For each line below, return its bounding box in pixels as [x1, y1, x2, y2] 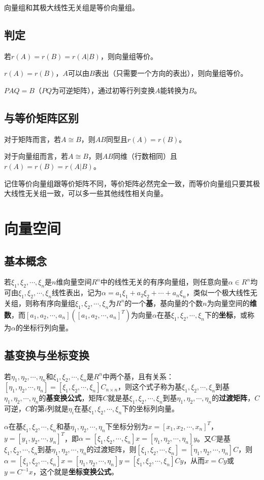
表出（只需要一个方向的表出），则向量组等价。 [94, 68, 248, 78]
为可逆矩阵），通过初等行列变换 [51, 84, 155, 95]
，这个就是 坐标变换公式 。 [32, 466, 118, 477]
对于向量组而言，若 [4, 151, 68, 161]
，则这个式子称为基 [118, 381, 182, 392]
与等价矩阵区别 [4, 109, 79, 125]
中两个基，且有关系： [102, 371, 174, 381]
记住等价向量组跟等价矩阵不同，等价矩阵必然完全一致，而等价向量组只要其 [4, 178, 253, 188]
